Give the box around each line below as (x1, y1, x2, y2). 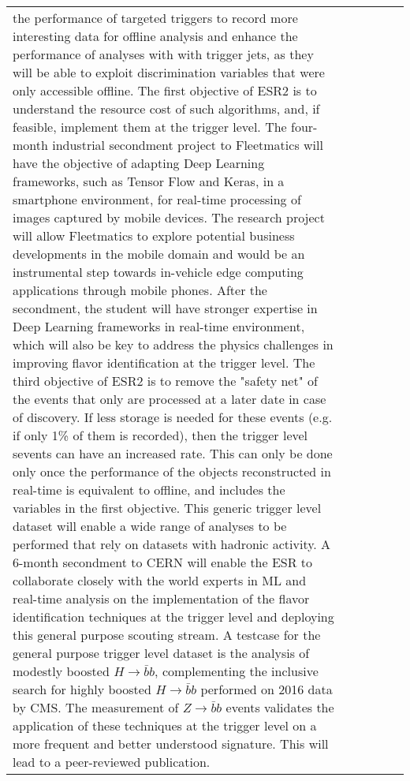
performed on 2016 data (200, 680, 333, 698)
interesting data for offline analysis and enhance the (13, 27, 298, 45)
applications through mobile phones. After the (13, 281, 267, 299)
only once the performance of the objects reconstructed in (13, 462, 331, 480)
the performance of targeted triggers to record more (13, 9, 298, 27)
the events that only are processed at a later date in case (13, 390, 326, 408)
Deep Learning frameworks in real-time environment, (13, 317, 305, 335)
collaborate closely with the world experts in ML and (13, 571, 307, 589)
